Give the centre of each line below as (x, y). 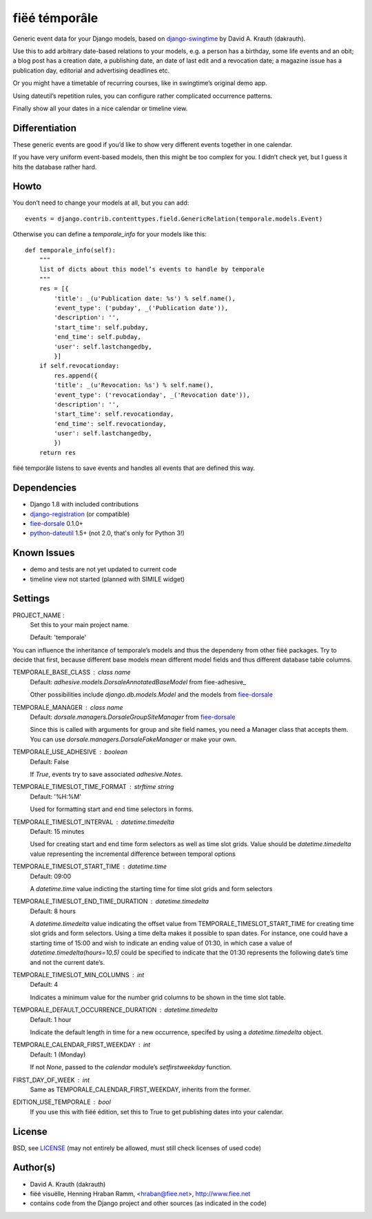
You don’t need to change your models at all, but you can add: (101, 203)
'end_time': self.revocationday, (110, 423)
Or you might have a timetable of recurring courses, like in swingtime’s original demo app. (140, 83)
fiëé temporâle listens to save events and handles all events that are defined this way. (134, 468)
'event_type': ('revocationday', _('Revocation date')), (152, 395)
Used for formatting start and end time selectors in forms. (112, 809)
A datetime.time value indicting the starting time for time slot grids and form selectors (151, 888)
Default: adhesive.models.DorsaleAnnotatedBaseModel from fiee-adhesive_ (138, 682)
